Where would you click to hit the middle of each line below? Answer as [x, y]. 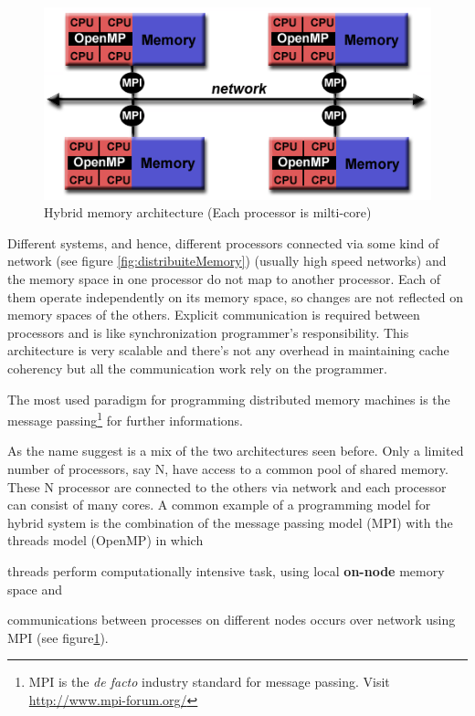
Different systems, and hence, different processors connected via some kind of [223, 242]
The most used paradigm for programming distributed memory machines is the [229, 399]
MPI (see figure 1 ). [58, 637]
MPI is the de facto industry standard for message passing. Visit [209, 682]
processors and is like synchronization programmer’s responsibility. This [208, 332]
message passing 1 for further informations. [126, 419]
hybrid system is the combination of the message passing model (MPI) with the [230, 522]
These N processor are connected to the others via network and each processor [227, 486]
